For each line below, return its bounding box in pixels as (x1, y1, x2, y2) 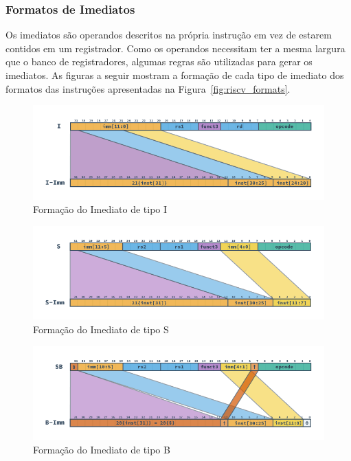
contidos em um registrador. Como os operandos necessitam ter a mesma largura (5, 41, 346, 55)
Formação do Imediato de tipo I (33, 202, 168, 216)
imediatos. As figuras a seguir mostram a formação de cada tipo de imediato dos (5, 68, 344, 82)
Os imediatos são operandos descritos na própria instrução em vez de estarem (5, 27, 332, 42)
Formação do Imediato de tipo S (33, 322, 169, 337)
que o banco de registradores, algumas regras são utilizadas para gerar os (5, 54, 313, 69)
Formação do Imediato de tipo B (33, 442, 170, 456)
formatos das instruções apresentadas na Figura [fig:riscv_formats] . (5, 81, 291, 95)
